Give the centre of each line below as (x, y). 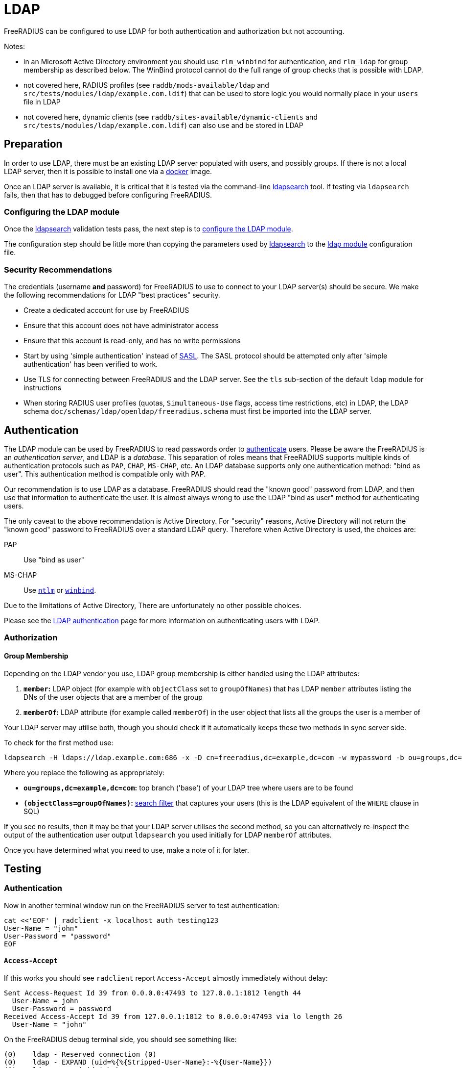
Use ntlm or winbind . (60, 590)
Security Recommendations (58, 269)
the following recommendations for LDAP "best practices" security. (112, 295)
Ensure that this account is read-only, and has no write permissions (132, 341)
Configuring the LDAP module (62, 212)
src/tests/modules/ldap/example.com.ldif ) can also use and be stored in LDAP (163, 125)
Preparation (33, 144)
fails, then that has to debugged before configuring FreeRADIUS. (108, 195)
